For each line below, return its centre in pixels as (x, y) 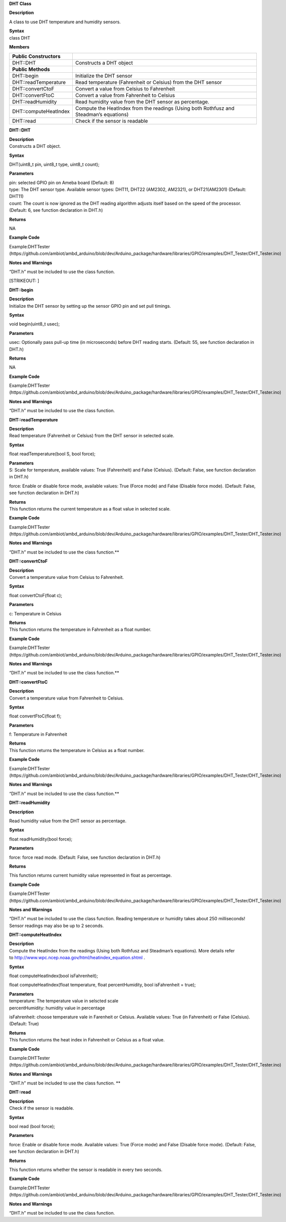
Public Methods (31, 69)
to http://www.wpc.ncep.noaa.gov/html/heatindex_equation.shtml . (77, 958)
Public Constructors (36, 56)
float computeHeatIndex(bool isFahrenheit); (54, 976)
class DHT (20, 38)
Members (19, 47)
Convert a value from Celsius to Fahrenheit (125, 89)
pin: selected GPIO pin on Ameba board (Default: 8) (62, 183)
